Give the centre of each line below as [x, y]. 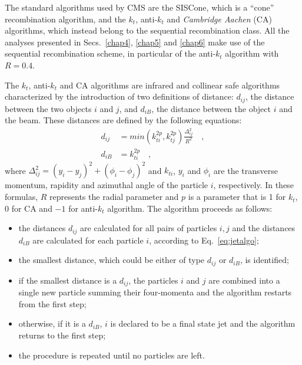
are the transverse [245, 170]
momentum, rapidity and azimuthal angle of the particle [107, 185]
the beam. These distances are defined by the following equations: [123, 120]
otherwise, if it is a [52, 323]
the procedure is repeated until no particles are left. [112, 355]
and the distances [264, 228]
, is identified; [264, 260]
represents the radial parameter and [114, 197]
